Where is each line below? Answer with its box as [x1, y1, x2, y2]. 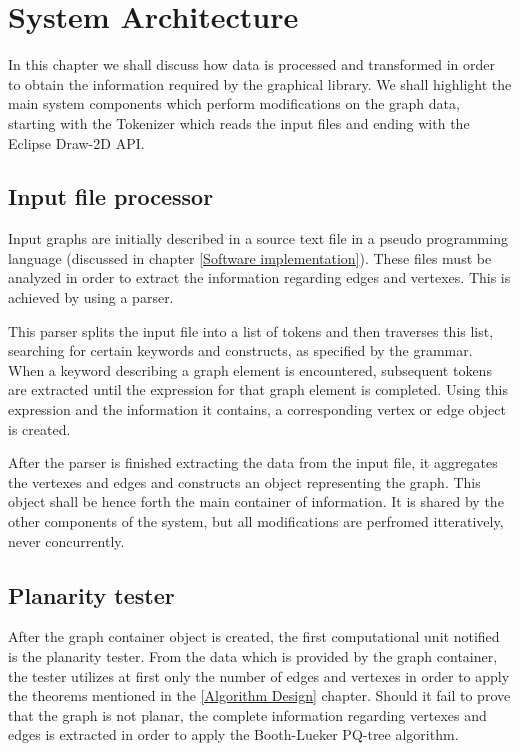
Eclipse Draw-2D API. [8, 132, 145, 153]
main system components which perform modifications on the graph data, [8, 93, 460, 114]
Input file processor [8, 181, 214, 212]
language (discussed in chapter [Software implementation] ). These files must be [8, 247, 492, 268]
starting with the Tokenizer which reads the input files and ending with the [8, 112, 470, 133]
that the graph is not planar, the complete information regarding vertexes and [8, 704, 487, 725]
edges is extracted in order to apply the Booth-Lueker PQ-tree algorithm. [8, 724, 459, 745]
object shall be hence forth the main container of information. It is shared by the [8, 491, 504, 512]
